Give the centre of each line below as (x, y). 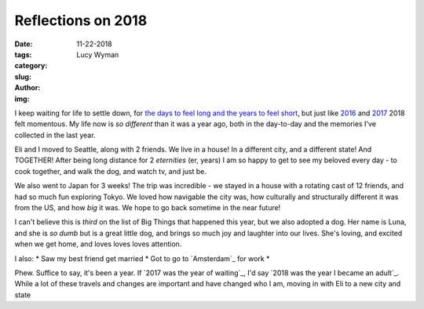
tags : (23, 54)
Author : (27, 88)
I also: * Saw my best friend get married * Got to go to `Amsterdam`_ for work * (142, 258)
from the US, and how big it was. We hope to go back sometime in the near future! (148, 208)
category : (31, 66)
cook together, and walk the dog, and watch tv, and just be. (111, 171)
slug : (23, 76)
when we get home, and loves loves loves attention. (98, 244)
